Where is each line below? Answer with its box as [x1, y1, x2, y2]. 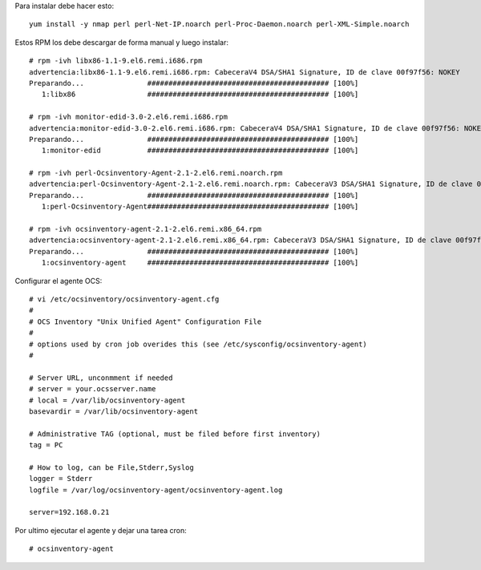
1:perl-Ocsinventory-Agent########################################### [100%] [41, 202, 359, 212]
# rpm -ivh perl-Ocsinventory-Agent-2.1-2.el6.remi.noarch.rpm [29, 168, 283, 178]
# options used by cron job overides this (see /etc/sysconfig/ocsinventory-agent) [29, 339, 368, 349]
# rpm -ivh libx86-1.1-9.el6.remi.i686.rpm [29, 56, 203, 66]
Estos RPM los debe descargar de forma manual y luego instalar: [14, 37, 228, 47]
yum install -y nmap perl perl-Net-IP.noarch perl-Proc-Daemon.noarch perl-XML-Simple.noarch [29, 20, 410, 29]
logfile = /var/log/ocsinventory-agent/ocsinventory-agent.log [29, 485, 283, 495]
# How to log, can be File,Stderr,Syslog [29, 463, 194, 472]
